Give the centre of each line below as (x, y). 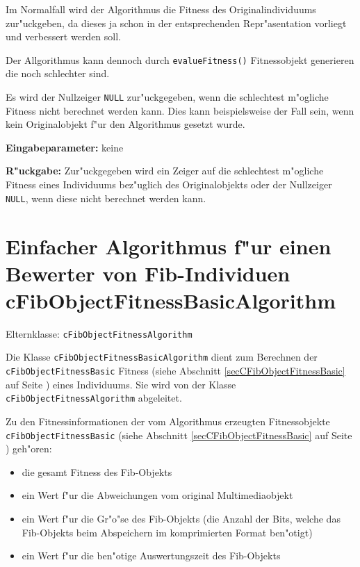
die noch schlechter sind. (58, 73)
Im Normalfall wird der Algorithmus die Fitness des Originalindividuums (161, 9)
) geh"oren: (29, 449)
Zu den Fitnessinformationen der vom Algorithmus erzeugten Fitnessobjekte (168, 421)
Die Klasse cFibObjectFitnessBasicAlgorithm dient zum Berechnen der (162, 357)
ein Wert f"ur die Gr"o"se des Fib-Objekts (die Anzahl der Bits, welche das (181, 519)
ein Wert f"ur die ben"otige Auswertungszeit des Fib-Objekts (151, 556)
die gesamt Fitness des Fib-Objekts (97, 471)
